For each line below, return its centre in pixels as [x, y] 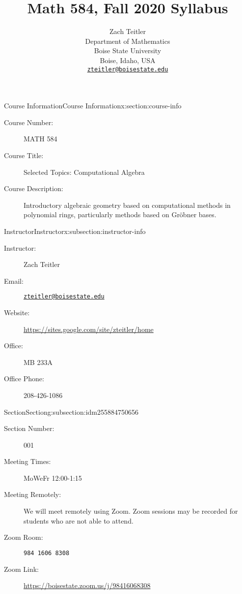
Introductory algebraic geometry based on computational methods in [127, 205]
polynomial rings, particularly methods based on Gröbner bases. [120, 214]
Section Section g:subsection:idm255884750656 [71, 412]
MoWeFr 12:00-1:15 [53, 478]
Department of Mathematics [128, 41]
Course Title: [24, 155]
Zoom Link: [21, 569]
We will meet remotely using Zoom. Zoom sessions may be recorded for [131, 511]
